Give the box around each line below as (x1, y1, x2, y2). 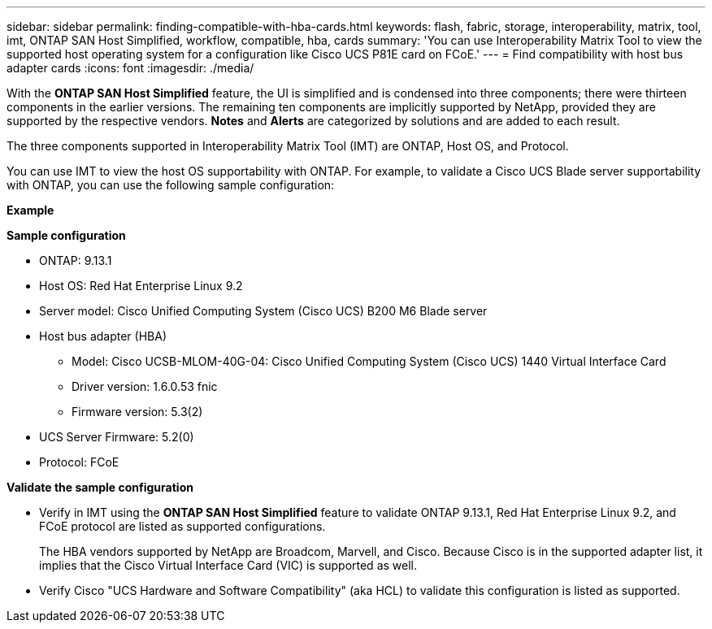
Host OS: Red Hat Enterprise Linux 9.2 (39, 279, 243, 293)
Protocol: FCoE (39, 455, 119, 469)
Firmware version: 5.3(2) (72, 405, 203, 419)
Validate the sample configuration (7, 480, 193, 494)
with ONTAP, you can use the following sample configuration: (7, 178, 335, 192)
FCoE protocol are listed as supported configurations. (39, 519, 326, 533)
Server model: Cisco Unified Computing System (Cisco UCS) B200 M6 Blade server (39, 304, 488, 318)
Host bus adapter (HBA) (39, 329, 167, 343)
